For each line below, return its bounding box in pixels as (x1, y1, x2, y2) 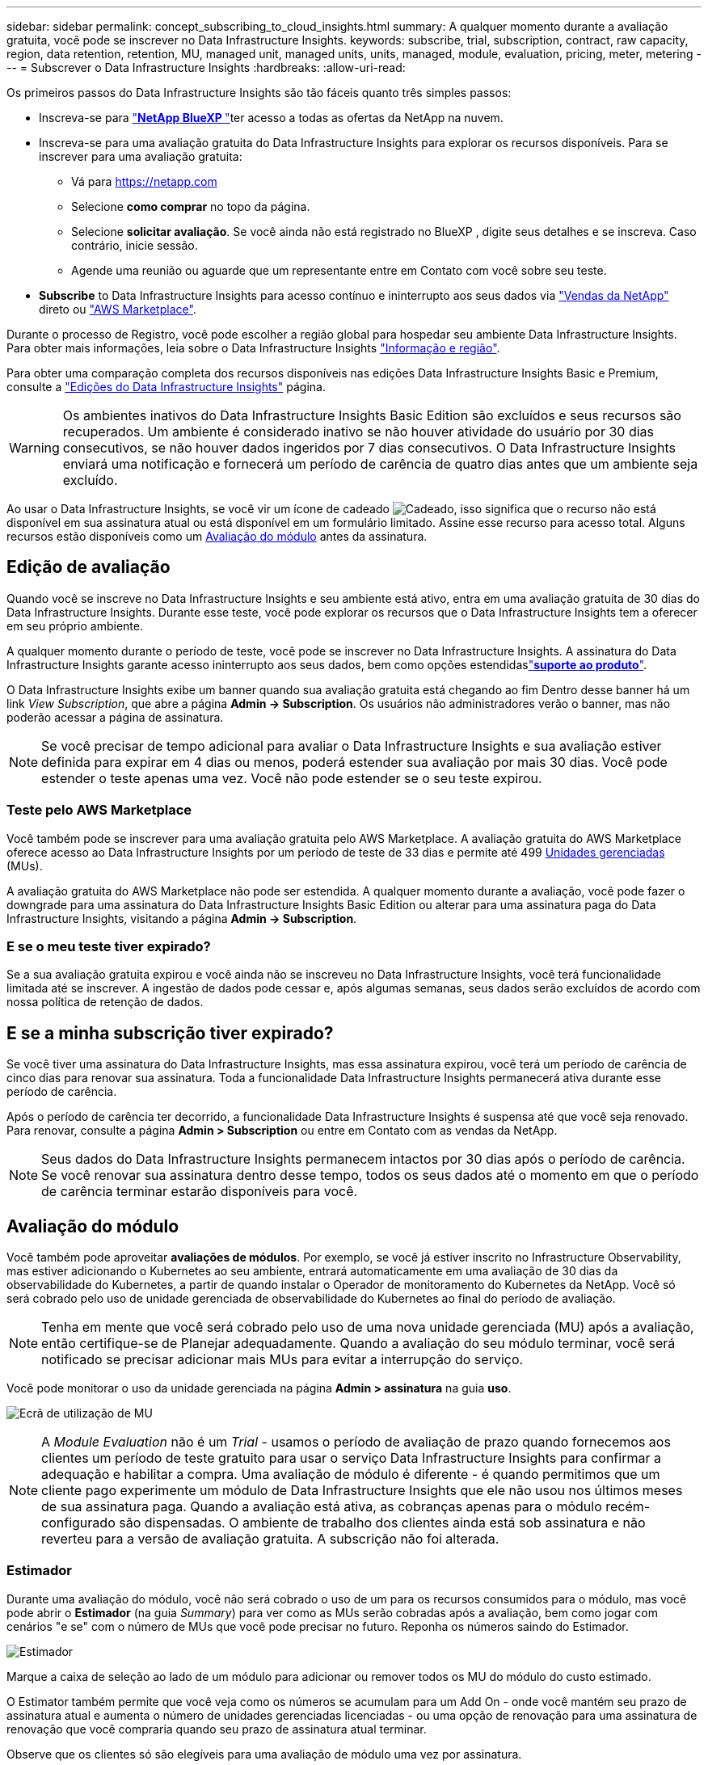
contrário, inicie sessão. (71, 238, 198, 252)
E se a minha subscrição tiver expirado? (6, 1022, 334, 1043)
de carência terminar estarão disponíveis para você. (41, 1183, 358, 1200)
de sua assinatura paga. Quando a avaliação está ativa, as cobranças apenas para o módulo (41, 1498, 602, 1515)
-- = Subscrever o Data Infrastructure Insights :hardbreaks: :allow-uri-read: (6, 61, 406, 74)
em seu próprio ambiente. (6, 618, 143, 633)
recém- (605, 1498, 651, 1515)
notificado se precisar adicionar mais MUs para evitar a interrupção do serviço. (41, 1351, 524, 1368)
